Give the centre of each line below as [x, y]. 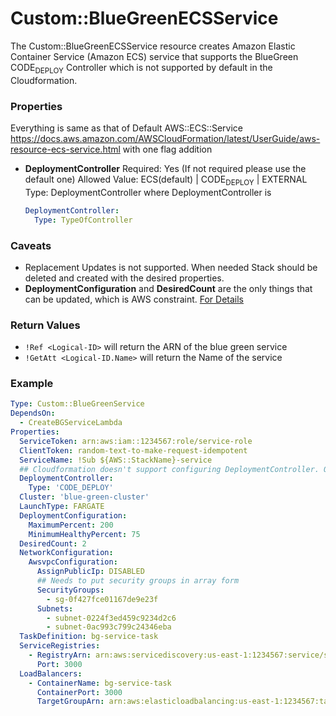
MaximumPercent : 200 [71, 525]
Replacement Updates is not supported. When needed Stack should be [171, 267]
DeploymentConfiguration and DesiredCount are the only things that [168, 288]
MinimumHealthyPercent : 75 [84, 534]
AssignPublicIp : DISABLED [90, 572]
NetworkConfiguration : [66, 553]
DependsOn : [33, 413]
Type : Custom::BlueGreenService [77, 404]
